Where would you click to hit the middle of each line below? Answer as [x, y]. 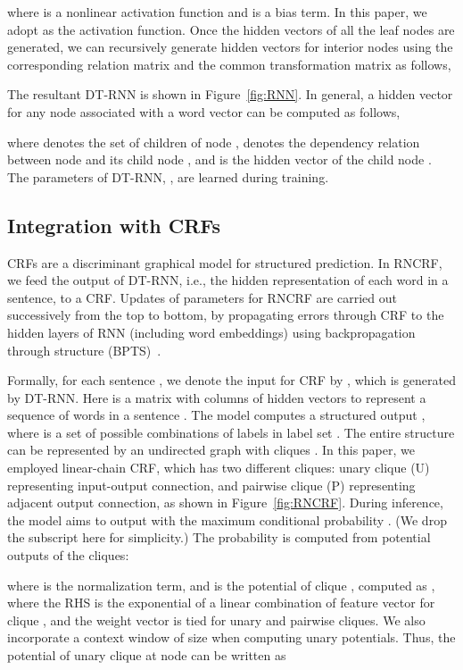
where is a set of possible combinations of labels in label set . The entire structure [231, 432]
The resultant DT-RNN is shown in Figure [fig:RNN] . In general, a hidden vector [230, 94]
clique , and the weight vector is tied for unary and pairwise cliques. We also [216, 620]
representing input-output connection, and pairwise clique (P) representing [211, 485]
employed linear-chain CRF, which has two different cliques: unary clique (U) [219, 468]
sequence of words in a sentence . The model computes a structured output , [216, 415]
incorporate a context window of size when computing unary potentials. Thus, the [231, 637]
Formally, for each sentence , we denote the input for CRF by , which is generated [231, 380]
